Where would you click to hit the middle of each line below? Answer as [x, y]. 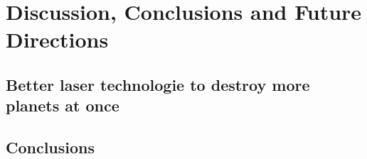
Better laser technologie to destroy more [158, 84]
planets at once [63, 105]
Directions [57, 39]
